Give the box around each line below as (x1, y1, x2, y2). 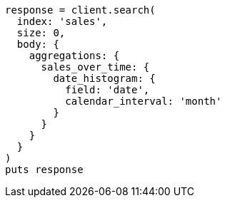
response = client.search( (5, 4, 156, 16)
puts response (5, 164, 84, 175)
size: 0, (16, 27, 66, 38)
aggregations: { (29, 50, 120, 61)
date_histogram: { (53, 73, 156, 84)
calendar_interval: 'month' (65, 95, 222, 107)
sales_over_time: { (41, 61, 150, 73)
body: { (16, 38, 59, 50)
